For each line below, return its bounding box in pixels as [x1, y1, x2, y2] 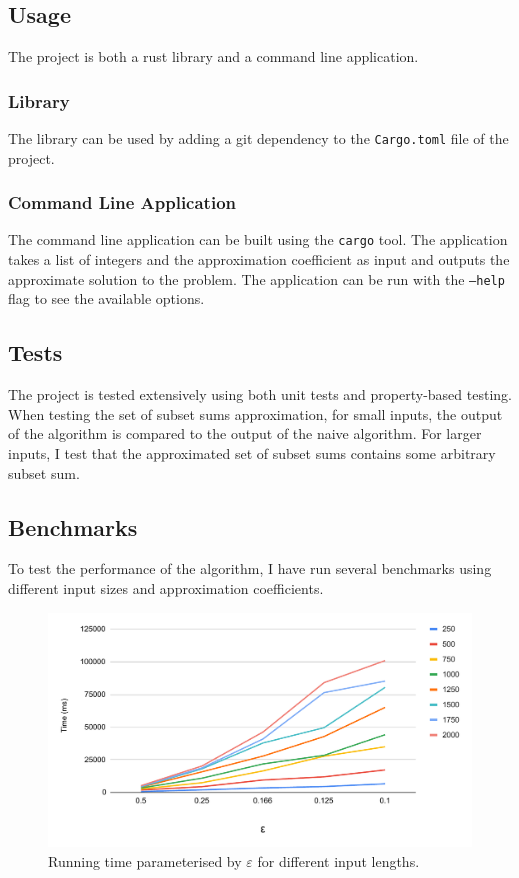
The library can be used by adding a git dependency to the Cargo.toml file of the [8, 128, 509, 149]
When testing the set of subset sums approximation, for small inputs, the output [8, 403, 503, 424]
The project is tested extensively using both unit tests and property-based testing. [8, 384, 512, 405]
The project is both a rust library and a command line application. [8, 46, 419, 67]
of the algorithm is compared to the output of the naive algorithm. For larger [8, 423, 482, 444]
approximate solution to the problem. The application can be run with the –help [8, 268, 505, 289]
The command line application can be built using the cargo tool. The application [8, 229, 508, 250]
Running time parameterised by [48, 850, 242, 871]
